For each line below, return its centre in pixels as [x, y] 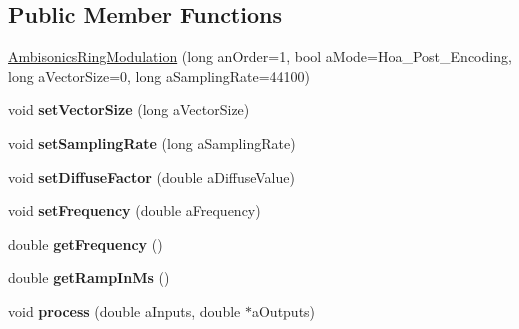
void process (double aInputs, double [124, 310]
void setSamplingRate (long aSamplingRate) [152, 142]
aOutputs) [283, 310]
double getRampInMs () [89, 277]
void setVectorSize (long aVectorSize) [129, 109]
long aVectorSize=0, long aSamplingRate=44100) [159, 75]
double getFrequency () [85, 243]
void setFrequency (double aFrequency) [134, 210]
